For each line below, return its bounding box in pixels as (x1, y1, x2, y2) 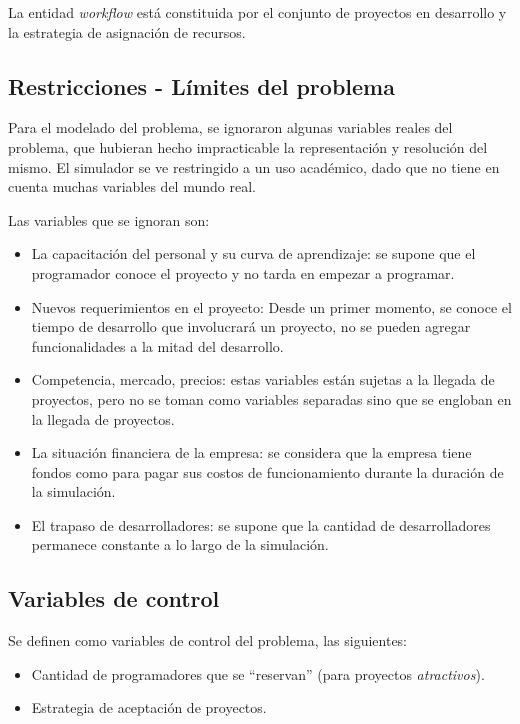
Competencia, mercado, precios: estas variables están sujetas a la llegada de (31, 369, 495, 390)
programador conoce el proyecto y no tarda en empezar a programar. (31, 262, 455, 283)
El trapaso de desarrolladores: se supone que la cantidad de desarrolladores (31, 514, 491, 535)
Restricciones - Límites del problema (8, 70, 395, 101)
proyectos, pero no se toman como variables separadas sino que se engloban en (31, 388, 512, 409)
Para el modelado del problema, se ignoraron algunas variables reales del (8, 117, 453, 138)
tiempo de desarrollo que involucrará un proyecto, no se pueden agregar (31, 316, 471, 337)
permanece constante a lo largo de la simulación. (31, 534, 329, 555)
